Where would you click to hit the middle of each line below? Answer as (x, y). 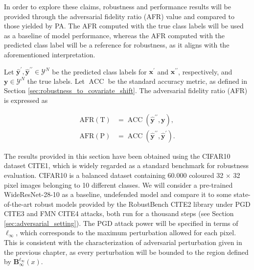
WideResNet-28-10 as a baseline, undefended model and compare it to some (118, 194)
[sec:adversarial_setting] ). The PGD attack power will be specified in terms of (121, 223)
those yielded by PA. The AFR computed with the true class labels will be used (124, 26)
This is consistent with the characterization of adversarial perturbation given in (123, 242)
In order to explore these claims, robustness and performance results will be (117, 6)
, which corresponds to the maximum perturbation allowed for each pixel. (126, 233)
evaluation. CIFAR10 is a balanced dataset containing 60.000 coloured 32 (114, 175)
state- (242, 194)
